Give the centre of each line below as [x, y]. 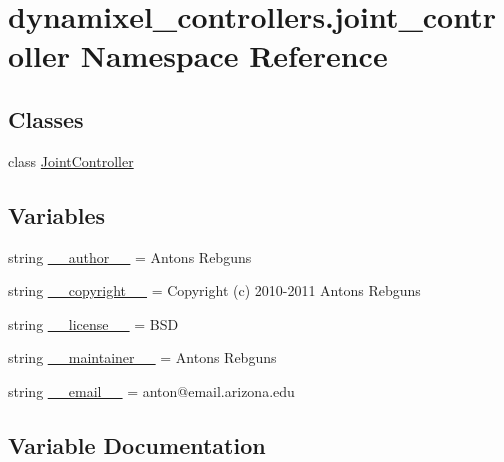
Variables [57, 214]
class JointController [71, 160]
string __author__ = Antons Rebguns [130, 256]
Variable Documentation [137, 444]
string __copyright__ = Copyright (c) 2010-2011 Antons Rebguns [214, 290]
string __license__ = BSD [93, 323]
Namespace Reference [234, 55]
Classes [46, 118]
